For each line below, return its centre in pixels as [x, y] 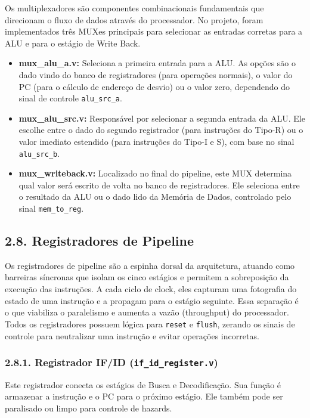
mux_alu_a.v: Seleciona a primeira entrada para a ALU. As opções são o [157, 63]
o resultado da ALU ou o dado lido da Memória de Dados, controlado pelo [155, 196]
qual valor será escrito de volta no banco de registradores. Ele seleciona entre [159, 185]
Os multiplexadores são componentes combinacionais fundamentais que [134, 8]
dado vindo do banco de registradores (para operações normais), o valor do [156, 74]
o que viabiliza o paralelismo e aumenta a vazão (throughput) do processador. [147, 312]
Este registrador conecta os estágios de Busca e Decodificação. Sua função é [143, 384]
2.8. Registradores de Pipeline [100, 241]
